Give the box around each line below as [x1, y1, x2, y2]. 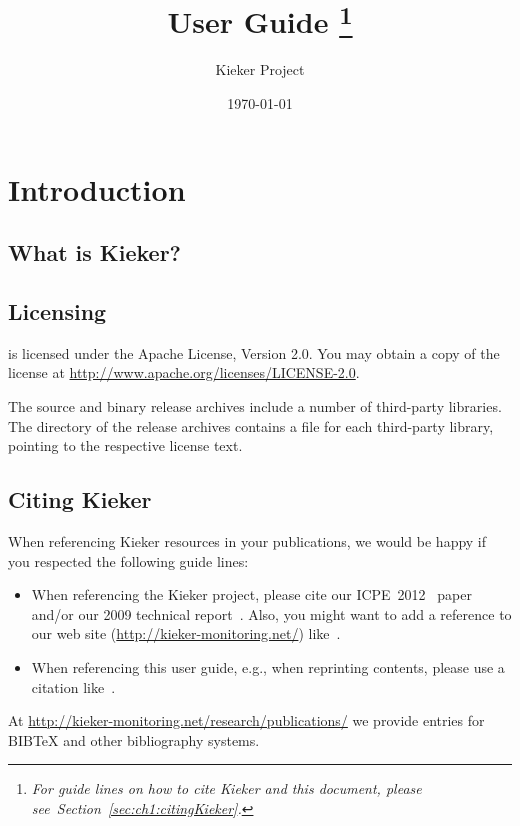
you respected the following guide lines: [8, 550, 249, 571]
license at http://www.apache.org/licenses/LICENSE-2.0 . [8, 362, 360, 383]
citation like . [31, 676, 116, 697]
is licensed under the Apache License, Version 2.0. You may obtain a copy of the [8, 342, 500, 363]
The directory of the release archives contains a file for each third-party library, [8, 415, 494, 436]
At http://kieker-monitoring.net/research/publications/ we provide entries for [8, 710, 485, 731]
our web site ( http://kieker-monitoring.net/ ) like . [31, 623, 341, 644]
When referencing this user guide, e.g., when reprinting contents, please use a [31, 656, 505, 677]
